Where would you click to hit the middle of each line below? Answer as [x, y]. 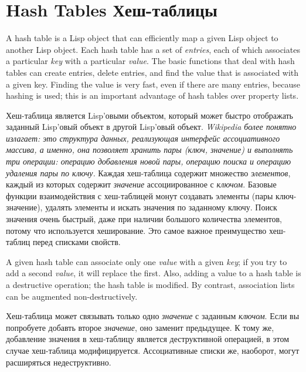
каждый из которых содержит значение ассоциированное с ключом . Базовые [141, 184]
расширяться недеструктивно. [59, 362]
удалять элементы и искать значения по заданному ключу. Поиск [161, 207]
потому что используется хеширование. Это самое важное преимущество [136, 230]
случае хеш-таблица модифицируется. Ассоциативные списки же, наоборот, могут [153, 350]
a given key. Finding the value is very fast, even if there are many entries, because [153, 84]
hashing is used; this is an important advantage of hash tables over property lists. [152, 95]
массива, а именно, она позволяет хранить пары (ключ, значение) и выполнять [149, 150]
